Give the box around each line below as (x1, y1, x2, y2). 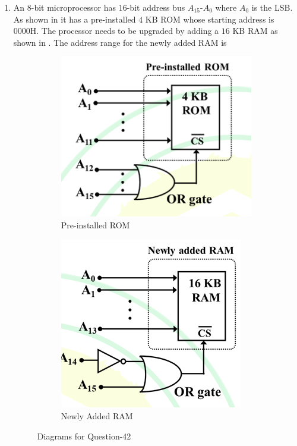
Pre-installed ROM (61, 218, 130, 231)
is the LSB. (251, 1, 293, 13)
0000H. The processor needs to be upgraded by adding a (13, 24, 219, 37)
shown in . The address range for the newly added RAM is (13, 36, 227, 48)
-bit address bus (127, 1, 185, 13)
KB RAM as (232, 24, 278, 37)
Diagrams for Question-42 (37, 429, 131, 442)
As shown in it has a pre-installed (13, 12, 136, 25)
